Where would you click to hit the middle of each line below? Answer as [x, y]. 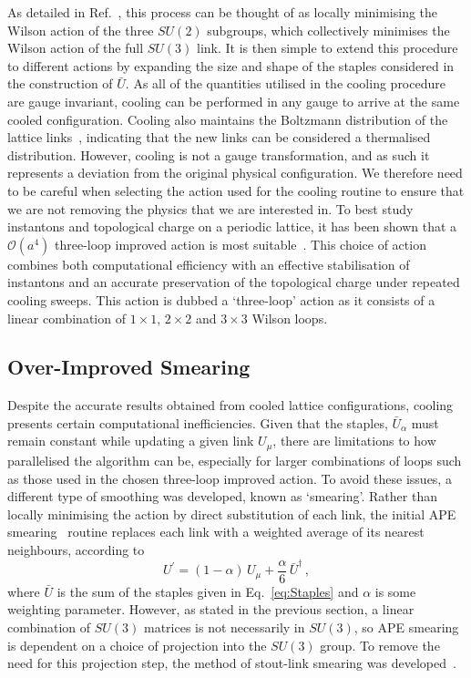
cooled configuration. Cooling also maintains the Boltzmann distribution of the [228, 119]
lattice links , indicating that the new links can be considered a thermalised [219, 137]
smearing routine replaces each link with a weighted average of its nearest [216, 532]
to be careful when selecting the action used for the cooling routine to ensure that [236, 190]
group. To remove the [380, 645]
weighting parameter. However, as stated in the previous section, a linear [211, 609]
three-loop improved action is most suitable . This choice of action [241, 244]
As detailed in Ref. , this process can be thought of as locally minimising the [223, 12]
